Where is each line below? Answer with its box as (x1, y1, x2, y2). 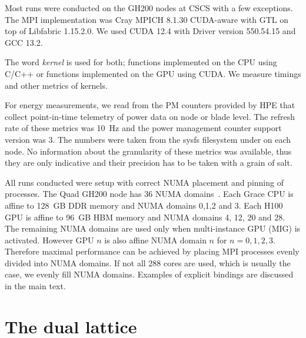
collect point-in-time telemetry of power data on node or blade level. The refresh (5, 110, 295, 122)
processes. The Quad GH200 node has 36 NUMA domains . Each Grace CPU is (5, 188, 294, 200)
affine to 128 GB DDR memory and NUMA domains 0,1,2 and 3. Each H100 (5, 199, 283, 211)
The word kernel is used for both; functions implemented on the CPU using (5, 56, 277, 68)
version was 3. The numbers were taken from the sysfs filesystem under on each (5, 133, 291, 145)
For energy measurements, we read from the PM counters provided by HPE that (5, 99, 295, 111)
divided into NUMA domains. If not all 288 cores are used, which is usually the (5, 256, 291, 269)
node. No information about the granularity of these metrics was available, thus (5, 145, 292, 157)
